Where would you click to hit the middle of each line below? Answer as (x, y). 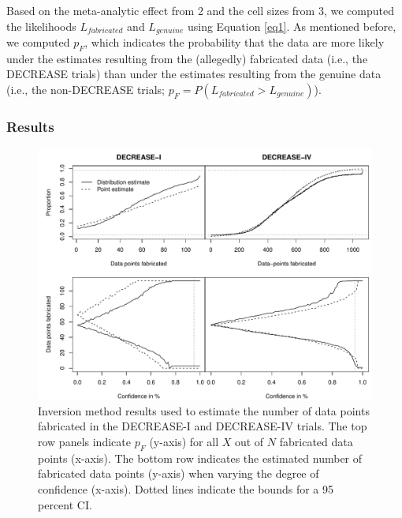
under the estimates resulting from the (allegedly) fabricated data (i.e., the (187, 58)
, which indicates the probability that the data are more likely (234, 42)
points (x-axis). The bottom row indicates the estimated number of (200, 458)
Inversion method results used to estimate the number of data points (204, 410)
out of (249, 442)
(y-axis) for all (184, 442)
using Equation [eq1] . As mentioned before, (292, 26)
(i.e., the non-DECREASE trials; (86, 90)
